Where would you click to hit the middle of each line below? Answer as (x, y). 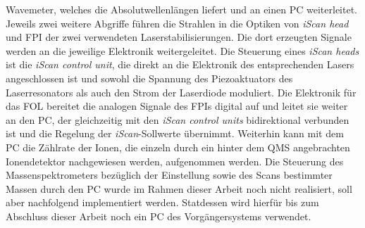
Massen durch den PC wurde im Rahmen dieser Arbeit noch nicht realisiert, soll (179, 188)
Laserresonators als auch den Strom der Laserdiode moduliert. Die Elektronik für (181, 92)
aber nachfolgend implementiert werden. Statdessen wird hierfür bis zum (162, 202)
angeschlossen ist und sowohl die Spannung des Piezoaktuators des (149, 78)
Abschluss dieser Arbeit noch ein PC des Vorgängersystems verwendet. (159, 216)
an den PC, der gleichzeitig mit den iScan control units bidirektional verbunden (178, 119)
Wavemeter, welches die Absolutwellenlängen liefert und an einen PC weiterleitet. (181, 9)
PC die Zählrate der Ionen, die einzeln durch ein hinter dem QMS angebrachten (178, 147)
